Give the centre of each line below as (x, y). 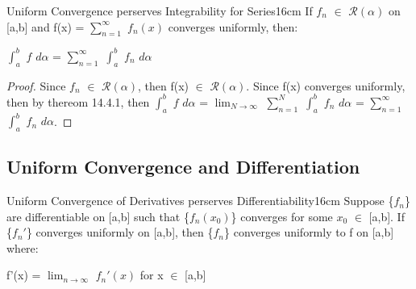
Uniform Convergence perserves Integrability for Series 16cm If (160, 10)
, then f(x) (163, 85)
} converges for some (282, 216)
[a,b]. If (387, 216)
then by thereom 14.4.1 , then (78, 101)
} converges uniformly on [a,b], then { (120, 232)
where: (23, 247)
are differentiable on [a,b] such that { (98, 216)
